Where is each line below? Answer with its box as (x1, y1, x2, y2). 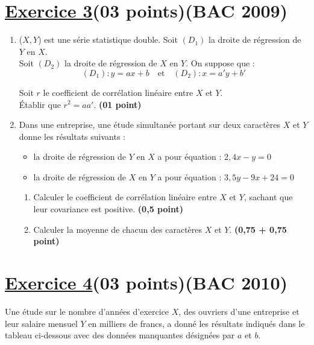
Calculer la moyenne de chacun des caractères (33, 223, 203, 235)
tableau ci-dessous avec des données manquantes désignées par (5, 329, 235, 341)
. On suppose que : (186, 57, 255, 69)
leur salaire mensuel (5, 317, 78, 329)
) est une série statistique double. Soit (38, 33, 178, 46)
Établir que (19, 98, 61, 110)
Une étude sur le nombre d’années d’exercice (5, 305, 169, 317)
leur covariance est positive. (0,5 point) (33, 203, 183, 215)
